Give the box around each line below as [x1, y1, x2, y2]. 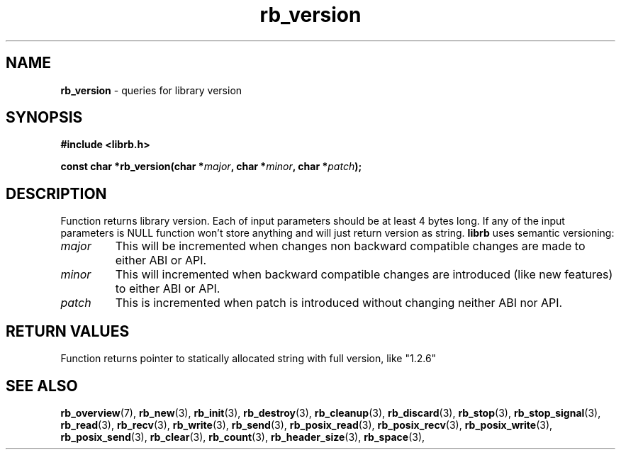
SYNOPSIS [6, 108, 83, 127]
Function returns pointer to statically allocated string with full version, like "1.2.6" [60, 352, 437, 365]
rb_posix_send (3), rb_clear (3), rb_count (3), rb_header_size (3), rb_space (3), [60, 430, 425, 443]
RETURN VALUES [6, 322, 130, 340]
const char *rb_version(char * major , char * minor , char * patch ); [60, 160, 362, 173]
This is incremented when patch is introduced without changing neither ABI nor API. [115, 296, 563, 310]
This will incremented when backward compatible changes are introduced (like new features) [115, 267, 613, 282]
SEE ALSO [6, 376, 78, 395]
